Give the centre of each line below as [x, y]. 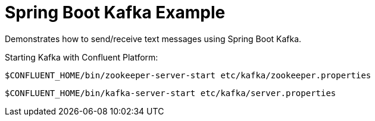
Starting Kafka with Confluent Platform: [82, 57]
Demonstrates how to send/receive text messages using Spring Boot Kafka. [153, 39]
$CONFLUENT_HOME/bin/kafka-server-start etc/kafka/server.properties [171, 93]
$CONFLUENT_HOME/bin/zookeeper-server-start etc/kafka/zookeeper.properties [188, 75]
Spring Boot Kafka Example [115, 12]
